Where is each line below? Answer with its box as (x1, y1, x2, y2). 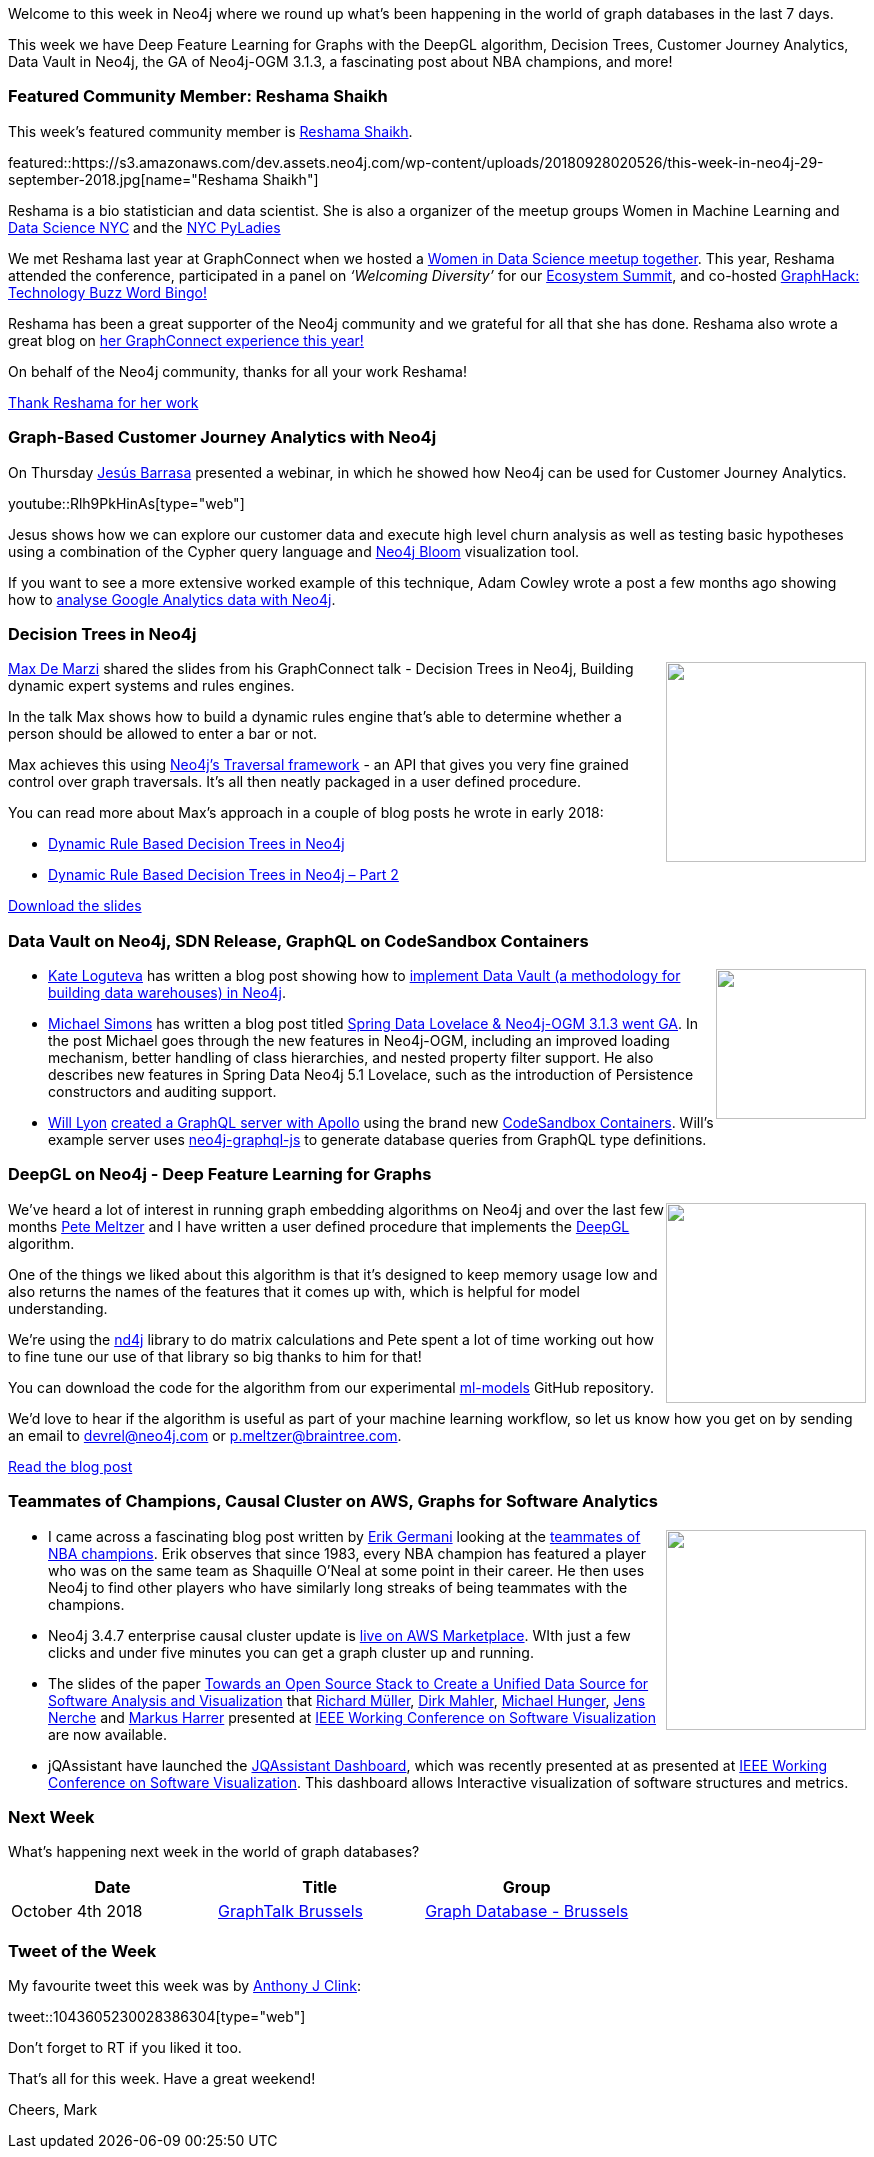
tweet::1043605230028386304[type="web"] (8, 2008, 306, 2025)
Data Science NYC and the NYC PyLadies (8, 218, 281, 236)
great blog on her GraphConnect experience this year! (8, 331, 364, 349)
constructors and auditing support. (48, 1083, 277, 1100)
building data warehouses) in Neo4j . (48, 984, 286, 1001)
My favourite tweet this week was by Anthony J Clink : (8, 1977, 362, 1994)
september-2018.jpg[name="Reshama (8, 170, 259, 188)
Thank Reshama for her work (8, 393, 199, 411)
